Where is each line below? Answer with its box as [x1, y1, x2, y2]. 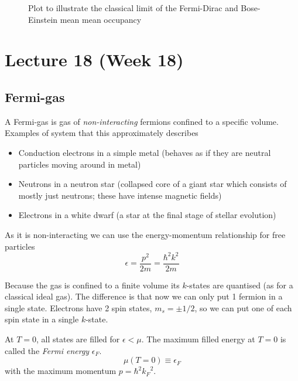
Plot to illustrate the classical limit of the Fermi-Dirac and [28, 2, 238, 13]
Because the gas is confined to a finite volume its [5, 278, 180, 291]
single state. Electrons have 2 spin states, [5, 301, 152, 314]
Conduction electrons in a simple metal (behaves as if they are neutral [18, 146, 271, 158]
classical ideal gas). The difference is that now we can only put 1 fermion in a [5, 290, 283, 302]
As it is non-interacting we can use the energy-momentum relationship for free [5, 228, 286, 240]
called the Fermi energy [5, 344, 90, 356]
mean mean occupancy [60, 13, 142, 25]
